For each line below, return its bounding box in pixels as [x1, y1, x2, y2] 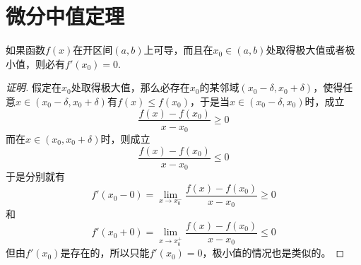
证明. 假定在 [6, 80, 61, 95]
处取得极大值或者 [266, 42, 345, 57]
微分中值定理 [6, 1, 125, 30]
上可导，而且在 [143, 42, 213, 57]
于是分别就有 [6, 169, 65, 184]
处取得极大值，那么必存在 [71, 80, 190, 95]
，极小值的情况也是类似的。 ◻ [202, 245, 345, 260]
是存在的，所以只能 [60, 245, 150, 260]
